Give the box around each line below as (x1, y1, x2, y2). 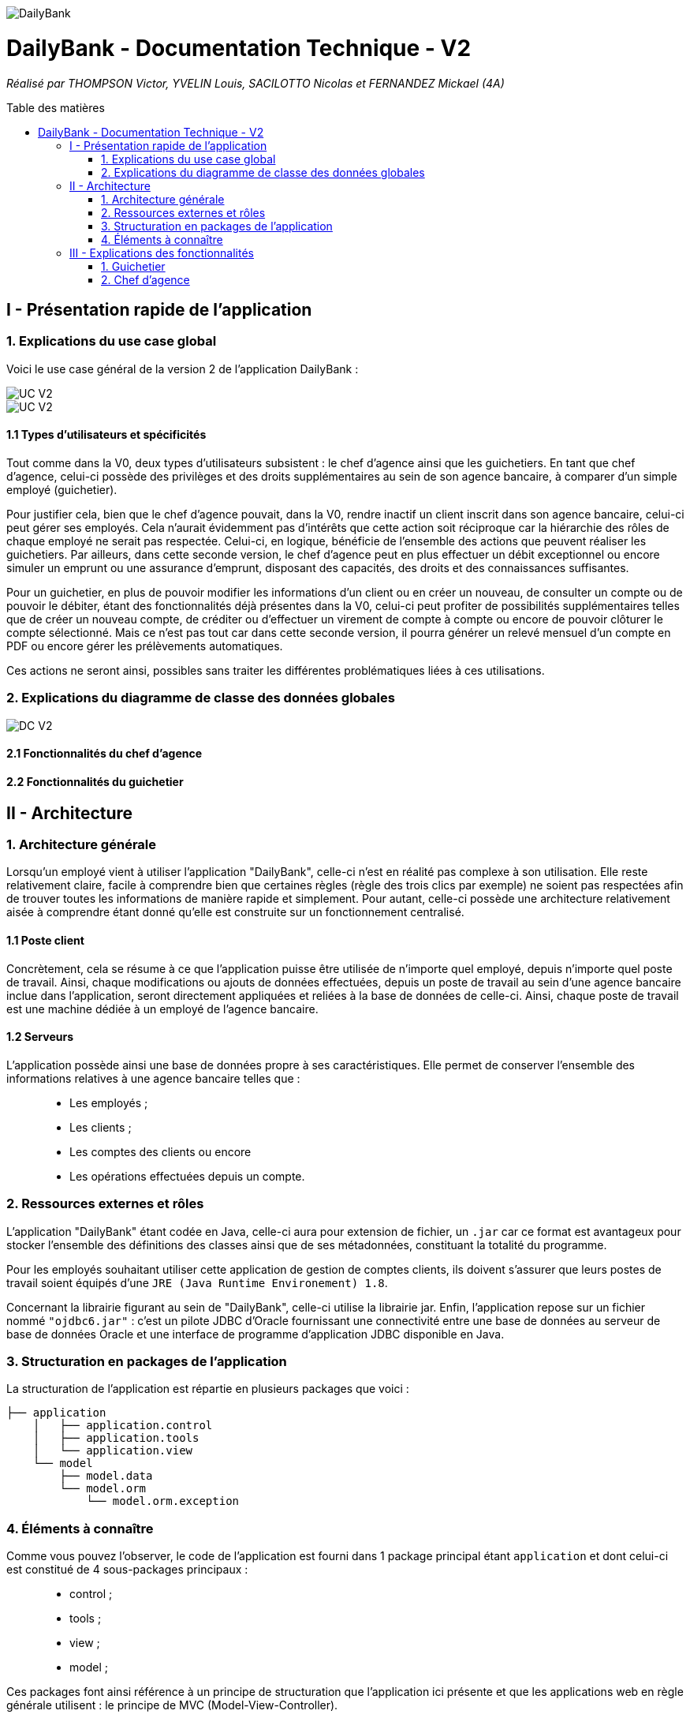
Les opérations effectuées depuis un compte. (69, 1169, 305, 1183)
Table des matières (6, 100, 105, 114)
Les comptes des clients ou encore (69, 1144, 252, 1158)
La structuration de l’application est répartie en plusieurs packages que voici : (6, 1382, 409, 1396)
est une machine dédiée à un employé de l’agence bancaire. (6, 1001, 319, 1016)
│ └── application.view (32, 1444, 193, 1458)
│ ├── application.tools (32, 1432, 200, 1445)
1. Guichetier (101, 259, 166, 273)
